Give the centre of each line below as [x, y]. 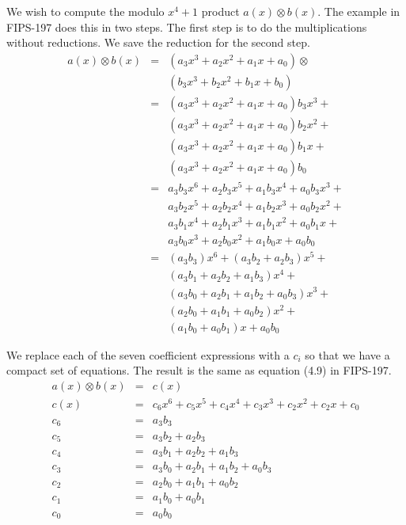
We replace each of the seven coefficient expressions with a [148, 354]
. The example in [359, 11]
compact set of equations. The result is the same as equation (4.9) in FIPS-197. [199, 370]
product [220, 11]
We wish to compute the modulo [85, 11]
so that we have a [347, 354]
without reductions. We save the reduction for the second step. [158, 42]
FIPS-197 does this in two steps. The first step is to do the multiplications [187, 27]
